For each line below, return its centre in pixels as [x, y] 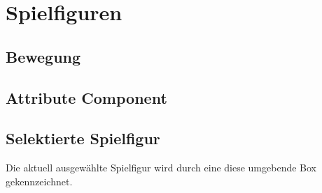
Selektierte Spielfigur [83, 138]
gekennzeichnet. [39, 181]
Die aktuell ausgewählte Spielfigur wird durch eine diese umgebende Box [161, 168]
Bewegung [43, 56]
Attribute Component [86, 97]
